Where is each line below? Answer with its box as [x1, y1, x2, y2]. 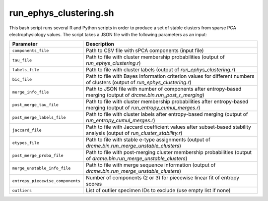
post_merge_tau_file [12, 102, 59, 107]
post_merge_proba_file [12, 152, 64, 158]
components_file [12, 48, 49, 53]
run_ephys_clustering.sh [9, 7, 114, 18]
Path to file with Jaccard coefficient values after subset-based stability [86, 124, 252, 131]
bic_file [12, 77, 32, 82]
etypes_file [12, 140, 39, 146]
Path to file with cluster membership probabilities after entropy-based [86, 98, 249, 105]
